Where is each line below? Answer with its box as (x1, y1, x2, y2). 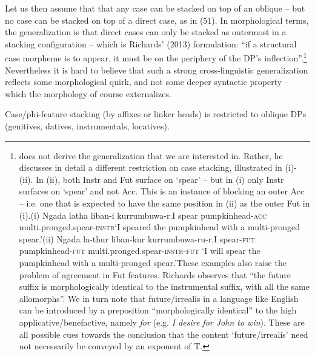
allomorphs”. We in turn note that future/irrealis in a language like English (19, 292, 299, 304)
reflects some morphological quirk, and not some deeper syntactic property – (5, 75, 289, 88)
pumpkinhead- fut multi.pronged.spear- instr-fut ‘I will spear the (19, 244, 260, 257)
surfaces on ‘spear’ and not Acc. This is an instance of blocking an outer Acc (19, 185, 305, 197)
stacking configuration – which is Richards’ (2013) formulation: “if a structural (5, 37, 297, 50)
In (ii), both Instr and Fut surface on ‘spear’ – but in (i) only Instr (36, 173, 284, 185)
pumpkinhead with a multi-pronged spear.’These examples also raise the (19, 256, 287, 269)
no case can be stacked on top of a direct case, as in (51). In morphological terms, (5, 13, 309, 26)
